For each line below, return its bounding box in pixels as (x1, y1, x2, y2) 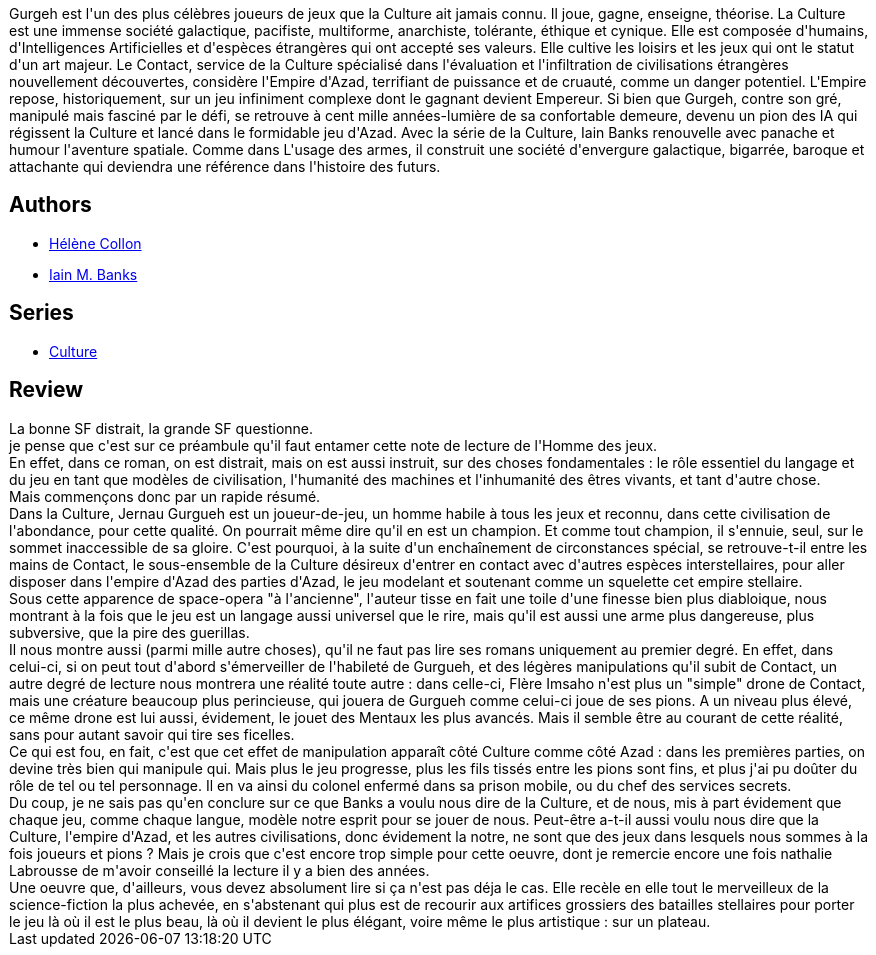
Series (9, 300, 74, 326)
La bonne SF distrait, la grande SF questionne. (9, 419, 314, 437)
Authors (9, 192, 92, 218)
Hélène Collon (49, 234, 142, 252)
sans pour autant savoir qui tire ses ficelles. (9, 725, 295, 743)
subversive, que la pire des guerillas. (9, 623, 250, 641)
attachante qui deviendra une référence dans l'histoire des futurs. (9, 158, 441, 175)
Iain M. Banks (49, 265, 138, 283)
